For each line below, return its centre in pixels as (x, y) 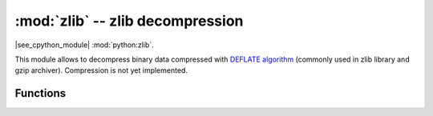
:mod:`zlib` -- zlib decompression (129, 21)
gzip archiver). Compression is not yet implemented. (101, 70)
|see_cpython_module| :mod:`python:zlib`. (84, 45)
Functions (40, 93)
